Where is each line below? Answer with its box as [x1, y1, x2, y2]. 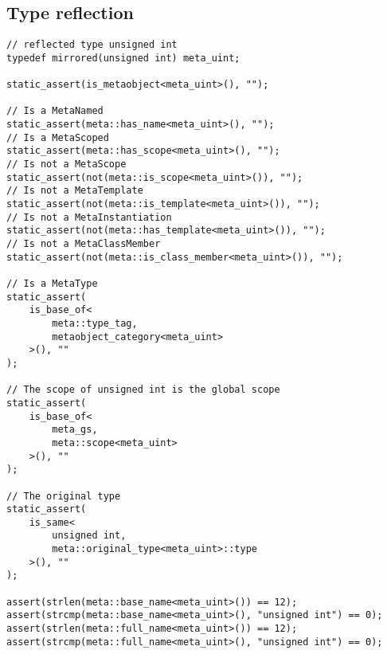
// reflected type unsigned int [6, 39, 178, 51]
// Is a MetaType [6, 278, 98, 290]
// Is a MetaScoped [6, 131, 109, 143]
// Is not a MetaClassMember [6, 238, 161, 250]
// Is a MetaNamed [6, 105, 104, 117]
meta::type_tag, [52, 317, 138, 329]
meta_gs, [52, 424, 98, 436]
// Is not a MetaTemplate [6, 185, 143, 197]
